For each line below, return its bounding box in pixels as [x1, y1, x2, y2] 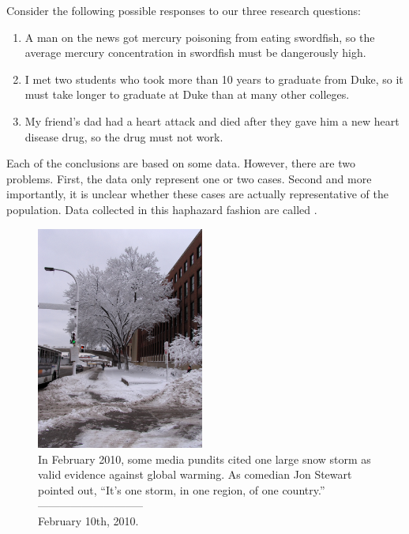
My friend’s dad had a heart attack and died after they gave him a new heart [24, 112, 400, 129]
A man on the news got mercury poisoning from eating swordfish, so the [24, 28, 375, 45]
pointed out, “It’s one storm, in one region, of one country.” [38, 481, 325, 498]
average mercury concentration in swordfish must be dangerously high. [24, 44, 366, 61]
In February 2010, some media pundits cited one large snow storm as [38, 450, 371, 467]
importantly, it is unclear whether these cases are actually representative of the [6, 186, 388, 202]
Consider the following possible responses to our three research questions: [6, 2, 361, 18]
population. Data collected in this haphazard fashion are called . [6, 201, 317, 217]
